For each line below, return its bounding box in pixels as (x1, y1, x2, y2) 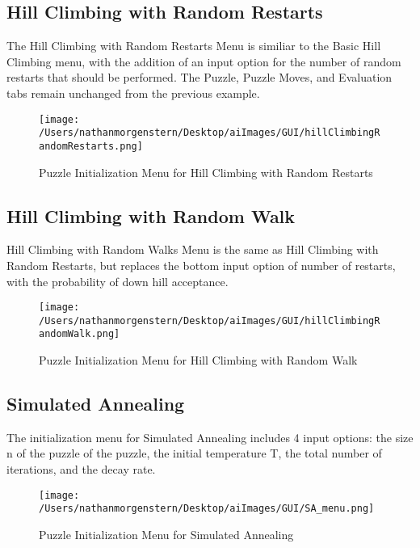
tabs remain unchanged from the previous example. (6, 84, 260, 101)
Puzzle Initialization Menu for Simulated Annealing (39, 525, 294, 542)
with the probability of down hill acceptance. (6, 272, 229, 289)
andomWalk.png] (39, 328, 120, 340)
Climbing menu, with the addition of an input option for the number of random (6, 53, 401, 70)
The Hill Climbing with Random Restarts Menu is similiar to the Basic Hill (6, 37, 381, 54)
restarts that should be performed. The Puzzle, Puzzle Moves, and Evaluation (6, 69, 393, 86)
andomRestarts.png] (39, 140, 143, 152)
